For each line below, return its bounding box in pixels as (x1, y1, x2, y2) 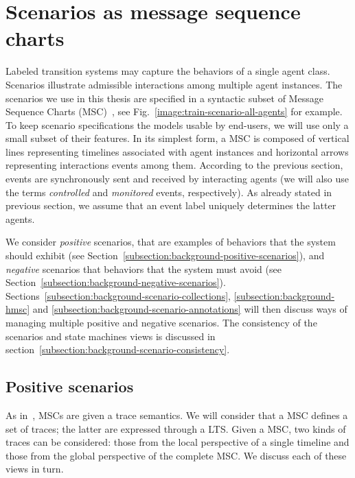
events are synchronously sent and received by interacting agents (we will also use (5, 171, 349, 186)
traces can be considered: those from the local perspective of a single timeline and (5, 435, 350, 449)
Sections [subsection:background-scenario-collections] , (5, 288, 231, 302)
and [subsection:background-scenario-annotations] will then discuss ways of (32, 302, 347, 316)
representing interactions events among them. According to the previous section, (5, 158, 343, 172)
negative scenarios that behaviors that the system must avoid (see (5, 261, 282, 276)
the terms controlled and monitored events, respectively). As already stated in (5, 184, 332, 199)
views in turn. (5, 462, 64, 476)
